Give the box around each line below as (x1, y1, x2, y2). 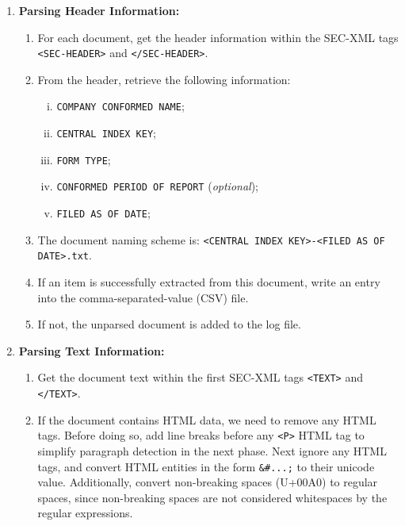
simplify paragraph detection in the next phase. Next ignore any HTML (37, 442, 387, 459)
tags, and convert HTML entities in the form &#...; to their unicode (37, 458, 375, 474)
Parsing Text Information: (18, 342, 165, 359)
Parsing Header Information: (18, 2, 180, 18)
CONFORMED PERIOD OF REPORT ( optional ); (56, 178, 258, 194)
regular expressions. (37, 505, 133, 521)
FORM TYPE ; (56, 151, 111, 167)
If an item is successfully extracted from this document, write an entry (37, 274, 380, 290)
